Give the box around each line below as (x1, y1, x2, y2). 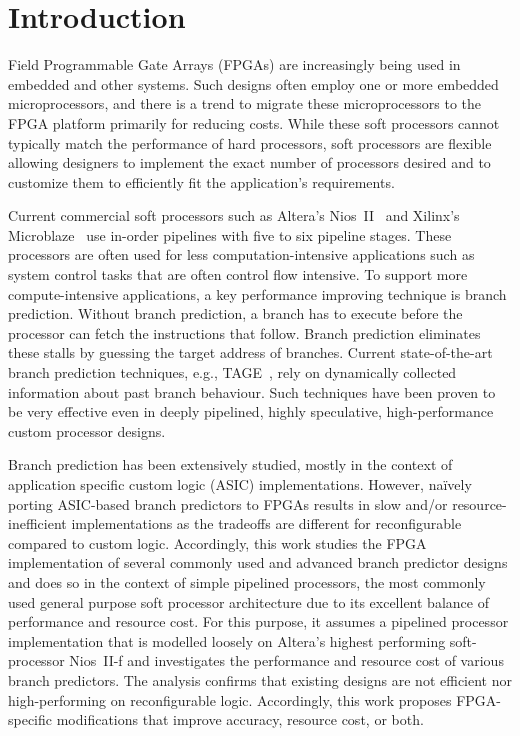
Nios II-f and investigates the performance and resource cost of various (69, 650, 504, 671)
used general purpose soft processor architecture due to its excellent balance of (8, 591, 489, 612)
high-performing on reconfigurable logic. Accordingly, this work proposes (8, 689, 452, 710)
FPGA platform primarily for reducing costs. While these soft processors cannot (8, 112, 500, 133)
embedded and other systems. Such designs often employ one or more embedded (8, 73, 499, 94)
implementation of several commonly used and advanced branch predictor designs (8, 552, 508, 573)
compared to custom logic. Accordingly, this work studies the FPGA (8, 532, 427, 553)
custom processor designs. (8, 420, 166, 441)
